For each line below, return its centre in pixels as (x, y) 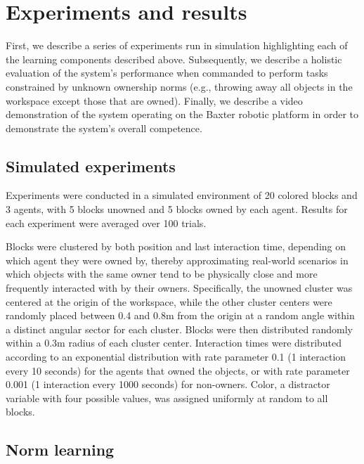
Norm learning (60, 450)
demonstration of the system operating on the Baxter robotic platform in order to (182, 114)
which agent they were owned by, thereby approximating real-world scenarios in (177, 260)
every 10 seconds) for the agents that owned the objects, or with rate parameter (178, 370)
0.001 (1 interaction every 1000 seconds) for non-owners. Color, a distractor (168, 384)
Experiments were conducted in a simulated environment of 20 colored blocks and (182, 195)
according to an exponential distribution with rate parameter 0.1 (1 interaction (176, 357)
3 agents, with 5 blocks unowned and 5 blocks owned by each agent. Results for (177, 209)
